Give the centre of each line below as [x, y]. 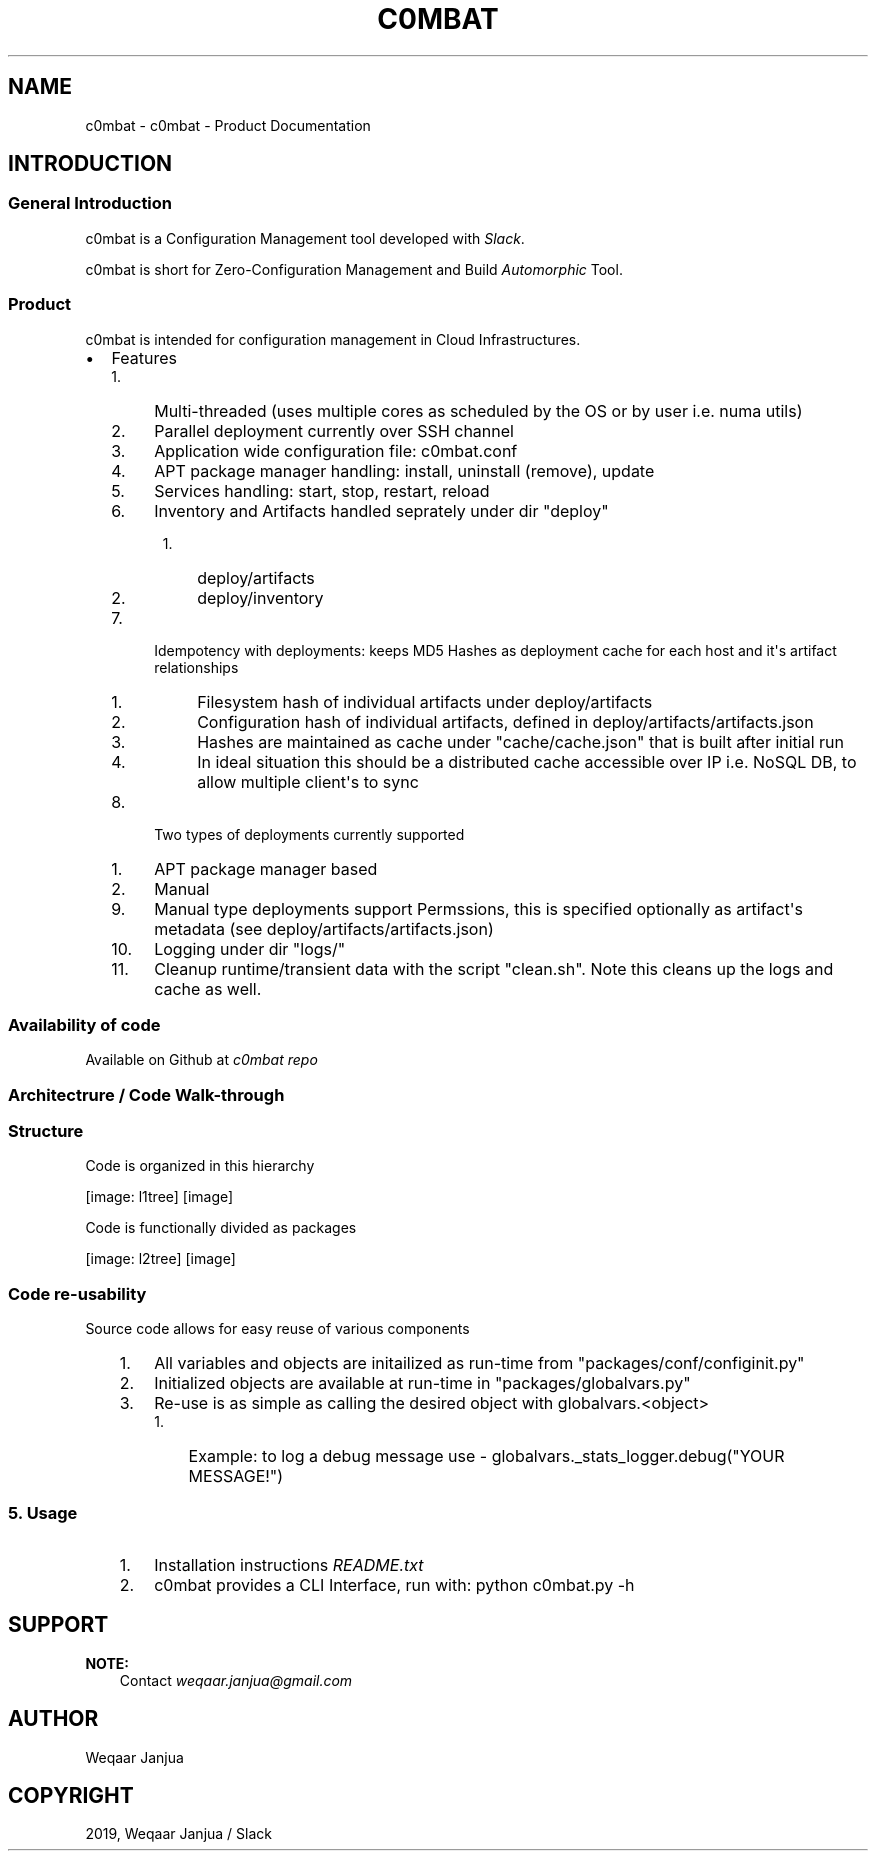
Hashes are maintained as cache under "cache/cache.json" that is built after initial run [521, 741]
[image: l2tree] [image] [160, 1259]
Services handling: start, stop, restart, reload [322, 490]
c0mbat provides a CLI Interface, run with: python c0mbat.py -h [394, 1584]
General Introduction [90, 203]
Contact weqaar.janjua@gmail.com [236, 1680]
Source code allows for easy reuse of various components [277, 1329]
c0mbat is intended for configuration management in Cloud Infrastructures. [333, 339]
